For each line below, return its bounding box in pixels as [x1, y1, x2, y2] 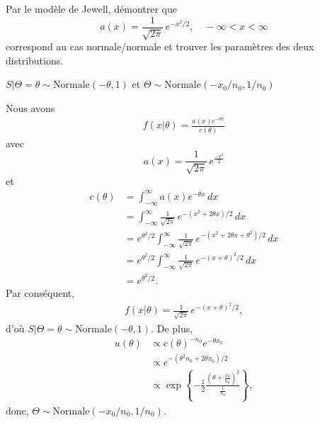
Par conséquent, [6, 286, 75, 300]
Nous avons [6, 100, 55, 115]
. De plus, [151, 321, 193, 336]
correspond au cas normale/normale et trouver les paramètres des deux [6, 39, 314, 54]
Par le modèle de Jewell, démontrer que [6, 1, 177, 16]
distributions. [6, 52, 64, 67]
